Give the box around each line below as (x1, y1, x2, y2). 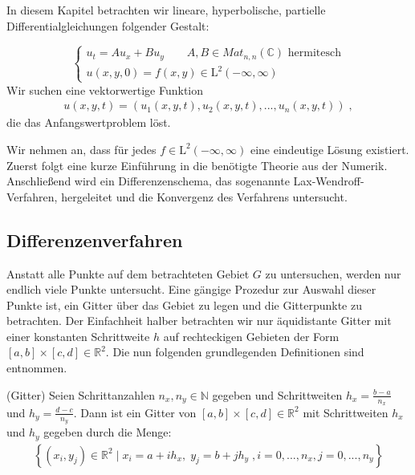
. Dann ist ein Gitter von (73, 404, 197, 420)
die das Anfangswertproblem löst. (6, 114, 171, 131)
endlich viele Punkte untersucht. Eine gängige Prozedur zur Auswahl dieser (6, 281, 376, 298)
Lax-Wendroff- (293, 173, 364, 189)
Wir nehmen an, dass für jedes (6, 140, 157, 157)
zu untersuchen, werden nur (265, 265, 401, 282)
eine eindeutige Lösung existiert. (250, 140, 409, 157)
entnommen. (6, 359, 67, 376)
